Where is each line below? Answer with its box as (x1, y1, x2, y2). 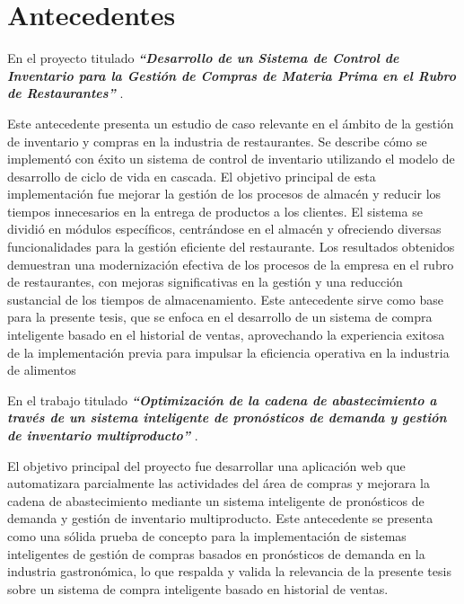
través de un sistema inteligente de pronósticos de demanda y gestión (7, 408, 447, 427)
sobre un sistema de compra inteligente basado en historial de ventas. (7, 579, 389, 598)
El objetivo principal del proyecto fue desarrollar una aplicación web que (7, 456, 406, 475)
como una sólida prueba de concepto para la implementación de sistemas (7, 526, 407, 545)
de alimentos (7, 360, 76, 379)
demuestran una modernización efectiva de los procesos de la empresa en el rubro (7, 254, 454, 273)
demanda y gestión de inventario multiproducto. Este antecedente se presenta (7, 509, 433, 528)
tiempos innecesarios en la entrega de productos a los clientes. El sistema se (7, 201, 423, 220)
